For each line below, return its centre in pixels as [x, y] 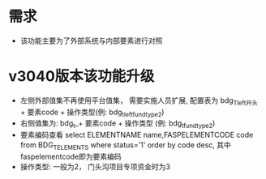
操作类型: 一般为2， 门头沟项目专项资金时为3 [95, 167]
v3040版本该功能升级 [82, 77]
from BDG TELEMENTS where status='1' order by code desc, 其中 [125, 146]
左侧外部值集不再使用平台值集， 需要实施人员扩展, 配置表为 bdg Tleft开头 [139, 101]
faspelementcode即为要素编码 [71, 157]
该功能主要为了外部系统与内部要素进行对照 [91, 40]
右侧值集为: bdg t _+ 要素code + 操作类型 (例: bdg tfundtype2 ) [118, 124]
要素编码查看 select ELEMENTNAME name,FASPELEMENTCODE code [137, 135]
